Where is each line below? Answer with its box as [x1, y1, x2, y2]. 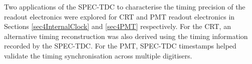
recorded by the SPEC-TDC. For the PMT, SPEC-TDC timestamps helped [4, 40, 236, 51]
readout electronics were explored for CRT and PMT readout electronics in [4, 11, 235, 21]
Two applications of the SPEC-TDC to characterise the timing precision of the [4, 1, 245, 11]
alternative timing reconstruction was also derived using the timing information [4, 30, 248, 41]
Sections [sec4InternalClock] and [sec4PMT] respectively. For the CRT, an [4, 21, 231, 31]
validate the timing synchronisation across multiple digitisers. [4, 50, 192, 60]
